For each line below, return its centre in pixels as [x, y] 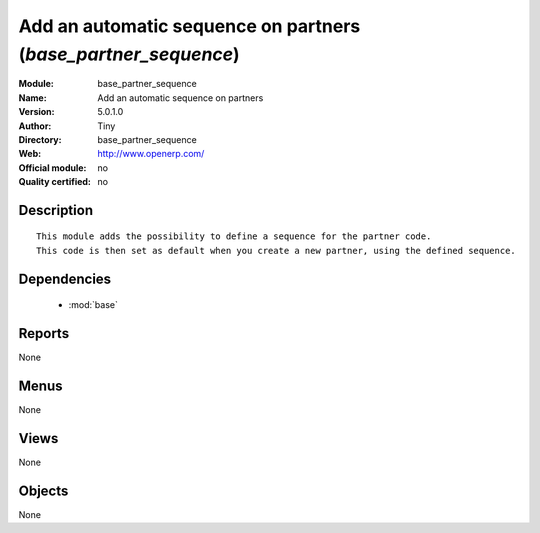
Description [56, 210]
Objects [43, 490]
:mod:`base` [93, 305]
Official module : [52, 167]
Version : [36, 112]
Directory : [40, 139]
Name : [32, 97]
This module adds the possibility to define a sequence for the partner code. [234, 236]
